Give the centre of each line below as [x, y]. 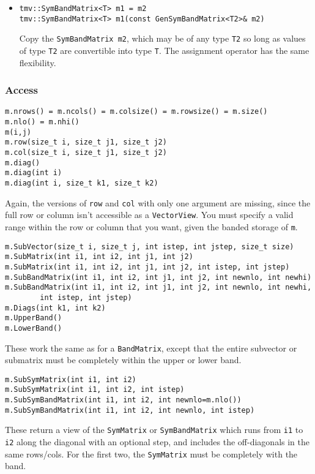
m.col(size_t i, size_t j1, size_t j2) [86, 153]
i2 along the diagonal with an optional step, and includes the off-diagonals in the [157, 442]
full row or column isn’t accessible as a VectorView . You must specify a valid [149, 215]
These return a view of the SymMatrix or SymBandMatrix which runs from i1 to [154, 430]
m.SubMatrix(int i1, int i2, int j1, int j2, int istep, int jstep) [147, 267]
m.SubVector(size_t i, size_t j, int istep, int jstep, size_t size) [150, 246]
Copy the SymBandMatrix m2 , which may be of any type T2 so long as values [162, 38]
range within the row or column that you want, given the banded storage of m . [151, 227]
